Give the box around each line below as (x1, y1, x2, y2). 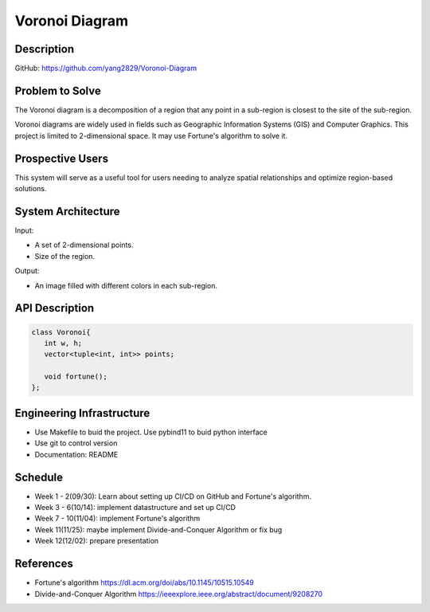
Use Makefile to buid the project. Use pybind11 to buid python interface (34, 427, 268, 437)
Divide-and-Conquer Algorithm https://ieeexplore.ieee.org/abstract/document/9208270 (34, 589, 322, 598)
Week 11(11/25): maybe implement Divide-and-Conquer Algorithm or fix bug (34, 524, 283, 534)
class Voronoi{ (31, 328, 91, 336)
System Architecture (14, 204, 120, 218)
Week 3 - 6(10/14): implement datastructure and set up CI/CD (34, 503, 236, 512)
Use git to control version (34, 438, 118, 448)
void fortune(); (44, 372, 107, 382)
